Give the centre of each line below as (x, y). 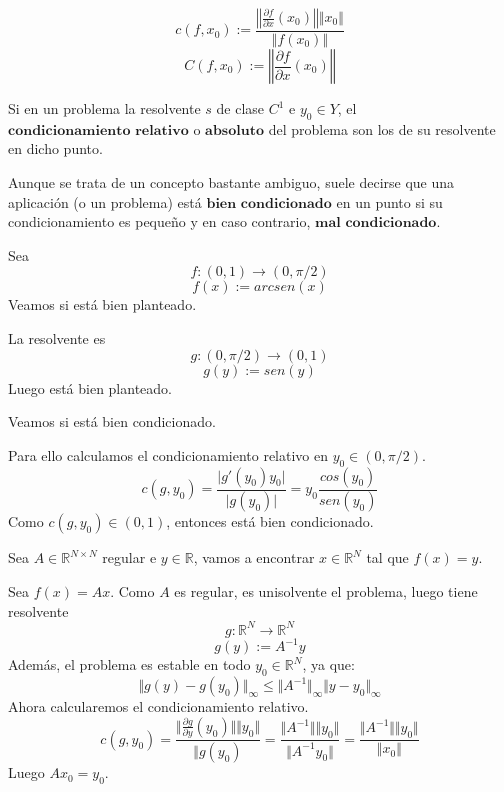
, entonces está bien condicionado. (270, 521)
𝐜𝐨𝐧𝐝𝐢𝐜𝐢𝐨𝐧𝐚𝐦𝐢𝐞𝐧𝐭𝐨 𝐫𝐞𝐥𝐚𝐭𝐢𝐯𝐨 (98, 130)
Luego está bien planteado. (90, 387)
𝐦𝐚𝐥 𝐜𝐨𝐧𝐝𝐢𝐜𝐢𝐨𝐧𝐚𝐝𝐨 (376, 223)
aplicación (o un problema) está (105, 201)
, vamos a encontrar (254, 557)
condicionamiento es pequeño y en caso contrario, (159, 221)
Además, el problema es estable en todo (129, 664)
